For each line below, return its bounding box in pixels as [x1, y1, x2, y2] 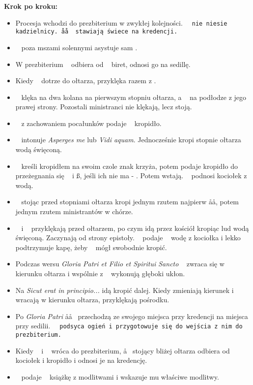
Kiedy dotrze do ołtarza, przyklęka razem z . [15, 75, 156, 86]
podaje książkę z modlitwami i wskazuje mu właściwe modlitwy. [21, 371, 219, 382]
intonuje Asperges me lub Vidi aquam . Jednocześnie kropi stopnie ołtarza [21, 134, 241, 145]
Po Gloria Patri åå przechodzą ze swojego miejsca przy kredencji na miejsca [15, 311, 248, 321]
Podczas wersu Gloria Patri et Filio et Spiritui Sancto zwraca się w [15, 258, 225, 269]
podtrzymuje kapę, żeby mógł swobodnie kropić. [15, 242, 167, 252]
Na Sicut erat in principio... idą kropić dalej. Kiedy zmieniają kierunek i [15, 285, 234, 295]
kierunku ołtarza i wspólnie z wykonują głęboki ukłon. [15, 268, 185, 278]
